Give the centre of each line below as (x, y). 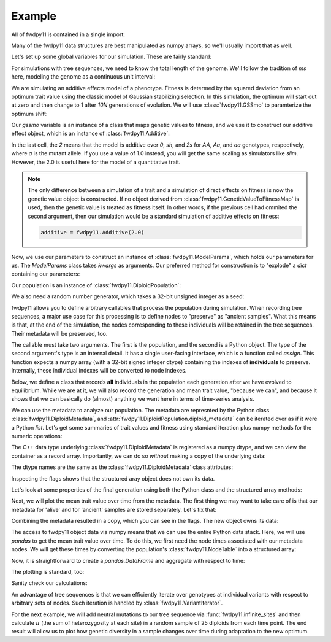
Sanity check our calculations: (50, 583)
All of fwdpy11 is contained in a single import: (68, 34)
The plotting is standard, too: (48, 572)
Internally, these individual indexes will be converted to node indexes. (99, 371)
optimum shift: (30, 114)
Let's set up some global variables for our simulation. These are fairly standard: (111, 57)
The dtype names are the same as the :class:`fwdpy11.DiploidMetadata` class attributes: (122, 467)
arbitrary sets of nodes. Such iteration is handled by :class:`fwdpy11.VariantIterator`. (117, 603)
